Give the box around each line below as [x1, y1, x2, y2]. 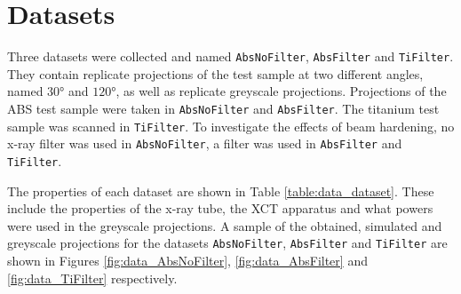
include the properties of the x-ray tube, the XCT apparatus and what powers [7, 199, 433, 218]
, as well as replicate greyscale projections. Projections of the [115, 82, 447, 100]
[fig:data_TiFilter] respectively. [7, 268, 178, 287]
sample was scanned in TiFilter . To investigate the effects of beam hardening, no [7, 116, 455, 135]
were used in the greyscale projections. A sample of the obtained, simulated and [7, 216, 442, 234]
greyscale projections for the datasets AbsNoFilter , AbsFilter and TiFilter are [7, 234, 448, 252]
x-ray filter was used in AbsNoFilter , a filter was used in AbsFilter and [7, 134, 402, 153]
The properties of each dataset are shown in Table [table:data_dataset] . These [7, 181, 434, 200]
